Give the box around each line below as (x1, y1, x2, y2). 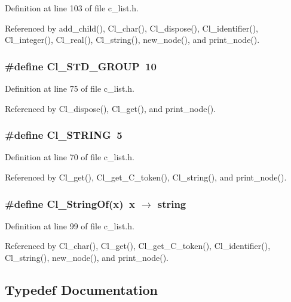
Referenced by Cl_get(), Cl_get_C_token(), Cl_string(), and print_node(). (5, 171, 287, 183)
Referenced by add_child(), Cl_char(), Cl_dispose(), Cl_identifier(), (5, 21, 259, 34)
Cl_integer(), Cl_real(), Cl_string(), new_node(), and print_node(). (5, 33, 260, 46)
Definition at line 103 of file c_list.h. (5, 2, 139, 14)
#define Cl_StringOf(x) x (5, 196, 135, 211)
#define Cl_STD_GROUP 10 (5, 58, 157, 73)
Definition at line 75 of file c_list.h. (5, 82, 134, 94)
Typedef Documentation (5, 280, 158, 298)
